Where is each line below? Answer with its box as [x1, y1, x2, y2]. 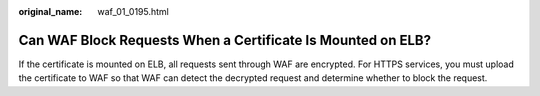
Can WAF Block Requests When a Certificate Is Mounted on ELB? [18, 31, 432, 49]
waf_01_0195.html [97, 6, 170, 17]
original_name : [18, 6, 83, 17]
